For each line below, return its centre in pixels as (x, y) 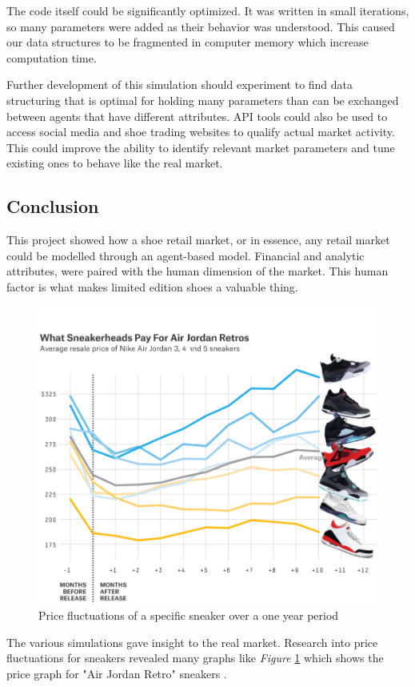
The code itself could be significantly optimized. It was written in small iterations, (208, 10)
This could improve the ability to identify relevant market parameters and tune (201, 147)
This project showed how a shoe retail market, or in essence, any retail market (198, 240)
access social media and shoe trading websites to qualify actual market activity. (201, 132)
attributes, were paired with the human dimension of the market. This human (198, 271)
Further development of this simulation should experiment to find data (180, 84)
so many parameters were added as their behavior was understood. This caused (201, 26)
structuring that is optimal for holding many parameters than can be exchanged (203, 100)
